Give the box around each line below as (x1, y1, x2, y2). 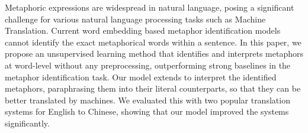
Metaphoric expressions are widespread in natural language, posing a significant (5, 1, 294, 13)
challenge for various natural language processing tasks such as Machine (5, 12, 266, 25)
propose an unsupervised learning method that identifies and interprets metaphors (5, 47, 303, 60)
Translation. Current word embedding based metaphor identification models (5, 24, 281, 37)
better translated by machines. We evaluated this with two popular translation (5, 93, 290, 106)
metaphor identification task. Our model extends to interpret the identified (5, 70, 277, 83)
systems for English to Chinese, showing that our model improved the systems (5, 105, 289, 118)
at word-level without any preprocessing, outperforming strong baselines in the (5, 59, 291, 71)
